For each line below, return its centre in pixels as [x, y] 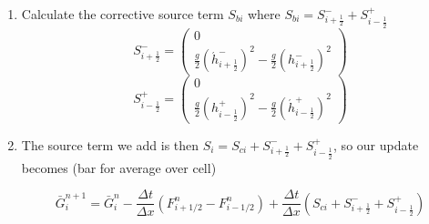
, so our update [376, 144]
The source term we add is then [110, 144]
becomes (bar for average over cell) [119, 167]
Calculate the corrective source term [123, 14]
